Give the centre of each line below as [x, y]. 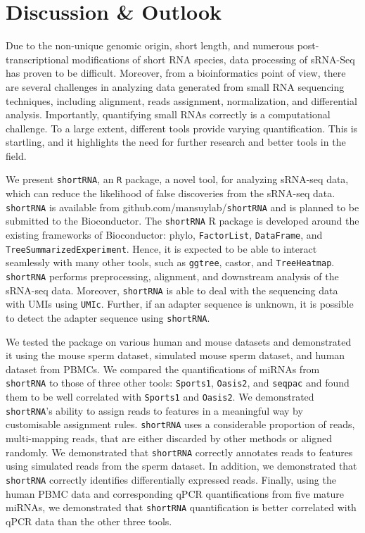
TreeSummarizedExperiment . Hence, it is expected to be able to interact [161, 248]
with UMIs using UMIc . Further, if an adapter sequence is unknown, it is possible [180, 304]
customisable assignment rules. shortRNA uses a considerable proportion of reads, [180, 424]
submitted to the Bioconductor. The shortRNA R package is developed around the [182, 221]
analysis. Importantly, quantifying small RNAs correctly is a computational [168, 114]
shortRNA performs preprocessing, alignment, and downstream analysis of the [172, 276]
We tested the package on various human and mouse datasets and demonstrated [179, 341]
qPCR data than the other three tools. [89, 521]
